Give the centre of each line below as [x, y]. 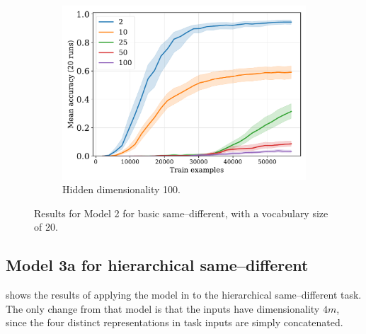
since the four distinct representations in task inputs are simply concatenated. [175, 322]
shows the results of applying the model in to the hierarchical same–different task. [184, 295]
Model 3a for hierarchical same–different [157, 265]
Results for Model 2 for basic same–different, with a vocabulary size [181, 213]
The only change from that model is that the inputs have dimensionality [163, 308]
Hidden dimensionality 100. [121, 189]
